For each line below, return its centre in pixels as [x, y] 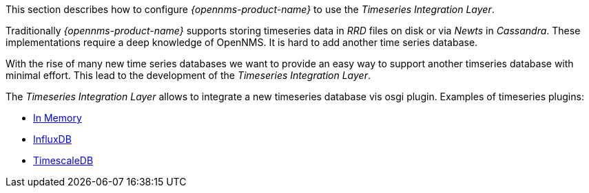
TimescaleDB [63, 160]
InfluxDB [52, 139]
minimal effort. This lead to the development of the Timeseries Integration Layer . [188, 75]
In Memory [58, 118]
